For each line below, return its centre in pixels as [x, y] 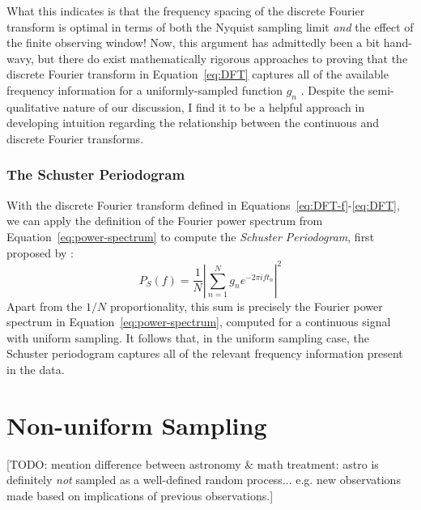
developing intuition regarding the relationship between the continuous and [193, 123]
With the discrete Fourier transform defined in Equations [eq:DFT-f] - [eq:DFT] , [203, 204]
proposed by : [40, 252]
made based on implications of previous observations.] [140, 495]
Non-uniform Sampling [137, 425]
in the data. [36, 370]
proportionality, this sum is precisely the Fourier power [247, 306]
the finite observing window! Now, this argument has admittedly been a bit [193, 42]
